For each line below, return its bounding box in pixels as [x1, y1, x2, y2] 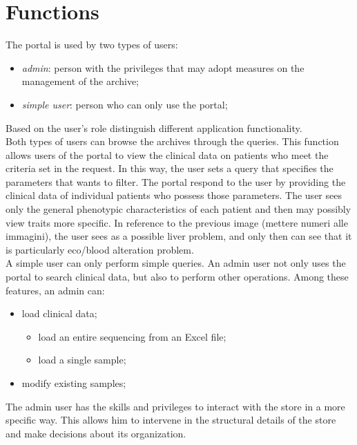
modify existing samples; [21, 376, 126, 390]
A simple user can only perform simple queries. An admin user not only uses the [6, 256, 346, 270]
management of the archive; [21, 74, 139, 88]
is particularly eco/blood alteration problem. [6, 242, 194, 256]
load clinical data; [21, 306, 97, 321]
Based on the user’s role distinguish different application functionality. [6, 120, 302, 135]
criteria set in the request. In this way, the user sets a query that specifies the [6, 161, 334, 176]
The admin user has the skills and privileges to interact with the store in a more [6, 399, 345, 413]
